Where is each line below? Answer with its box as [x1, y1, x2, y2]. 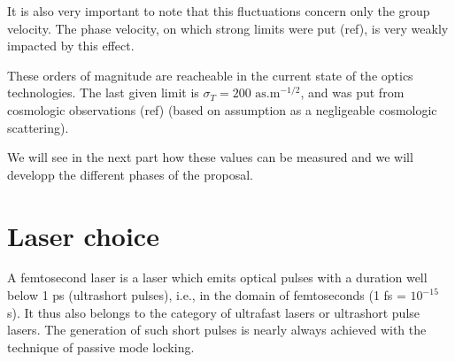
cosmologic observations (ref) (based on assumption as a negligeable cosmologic [7, 100, 437, 119]
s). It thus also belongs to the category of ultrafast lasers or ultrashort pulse [7, 303, 420, 321]
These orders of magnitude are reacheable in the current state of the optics [7, 65, 413, 84]
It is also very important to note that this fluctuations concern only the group [7, 2, 430, 19]
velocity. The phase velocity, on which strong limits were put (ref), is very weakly [7, 19, 449, 37]
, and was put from [300, 83, 405, 102]
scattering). [7, 118, 69, 136]
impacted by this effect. [7, 36, 135, 55]
